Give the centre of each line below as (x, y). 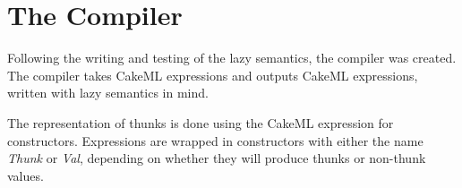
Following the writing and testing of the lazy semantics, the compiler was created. (232, 58)
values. (26, 175)
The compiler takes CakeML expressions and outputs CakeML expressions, (213, 75)
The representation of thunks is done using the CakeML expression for (201, 122)
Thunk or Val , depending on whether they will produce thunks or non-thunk (217, 158)
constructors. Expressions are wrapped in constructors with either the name (215, 140)
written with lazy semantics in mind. (108, 93)
